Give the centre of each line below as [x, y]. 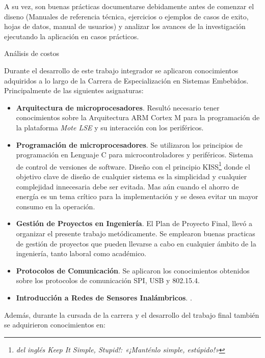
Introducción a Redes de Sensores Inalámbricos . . [104, 297]
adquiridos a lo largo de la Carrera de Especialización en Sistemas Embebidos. [126, 80]
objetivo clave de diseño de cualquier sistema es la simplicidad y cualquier [131, 176]
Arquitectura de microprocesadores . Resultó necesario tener [118, 107]
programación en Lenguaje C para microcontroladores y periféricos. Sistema [135, 155]
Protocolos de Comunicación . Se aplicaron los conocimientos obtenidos [133, 270]
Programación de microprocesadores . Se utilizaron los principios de [129, 144]
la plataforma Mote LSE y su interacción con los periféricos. [110, 127]
